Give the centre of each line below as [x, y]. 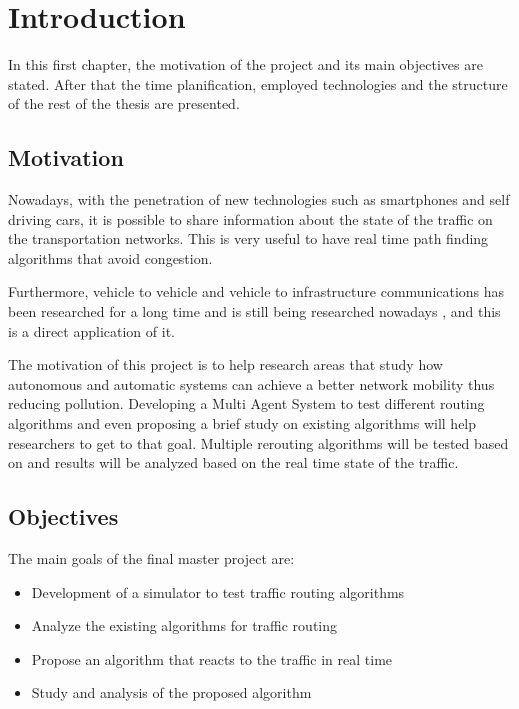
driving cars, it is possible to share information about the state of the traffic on [250, 218]
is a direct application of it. [91, 330]
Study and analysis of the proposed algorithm [171, 692]
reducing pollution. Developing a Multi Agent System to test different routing [246, 403]
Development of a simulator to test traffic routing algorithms [218, 591]
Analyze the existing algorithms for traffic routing [184, 625]
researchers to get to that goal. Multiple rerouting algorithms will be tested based [258, 442]
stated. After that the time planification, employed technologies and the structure [258, 83]
